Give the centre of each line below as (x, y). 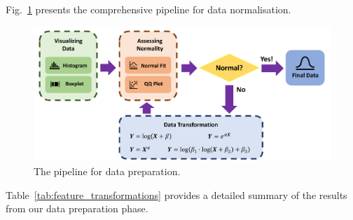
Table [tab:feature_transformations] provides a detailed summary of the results (176, 194)
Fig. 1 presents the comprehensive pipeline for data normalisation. (148, 9)
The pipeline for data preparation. (107, 171)
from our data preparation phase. (77, 208)
